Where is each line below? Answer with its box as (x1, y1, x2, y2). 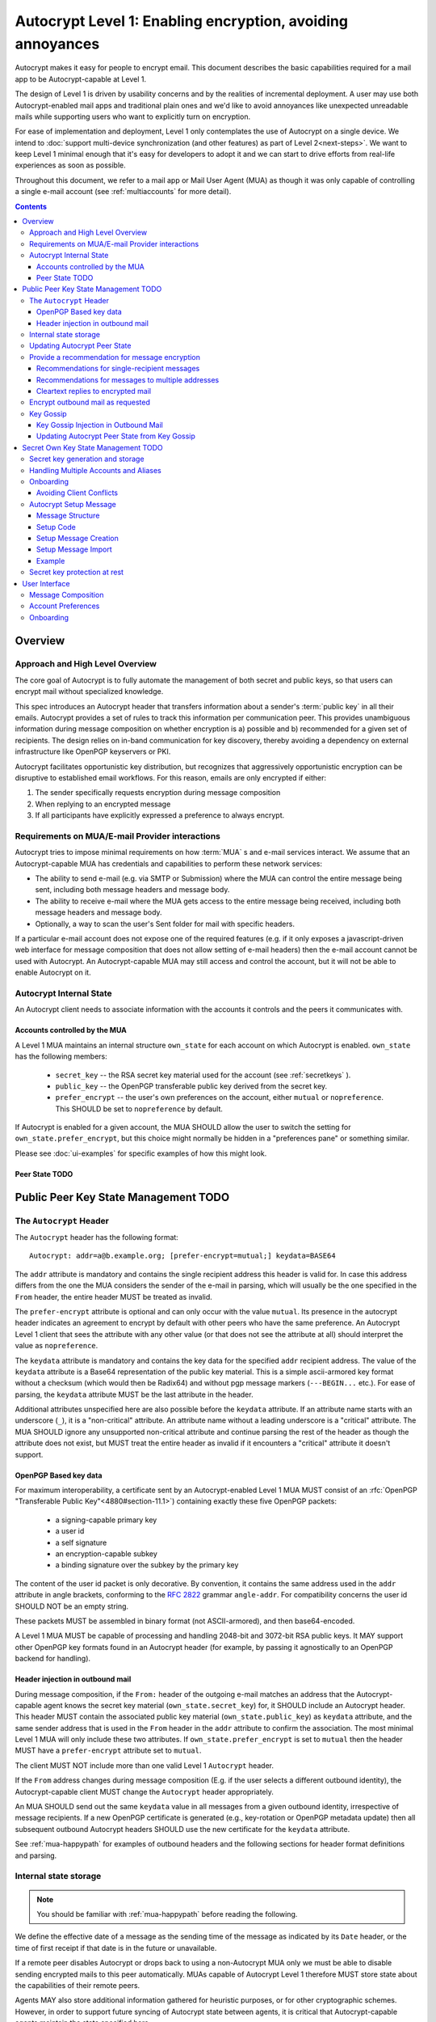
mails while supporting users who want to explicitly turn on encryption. (15, 112, 250, 121)
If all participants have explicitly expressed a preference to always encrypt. (35, 810, 285, 820)
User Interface (22, 578, 70, 588)
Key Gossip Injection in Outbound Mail (36, 421, 163, 430)
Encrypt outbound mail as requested (29, 397, 151, 408)
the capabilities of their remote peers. (15, 1980, 140, 1990)
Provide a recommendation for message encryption (29, 352, 201, 362)
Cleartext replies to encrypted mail (36, 386, 152, 396)
